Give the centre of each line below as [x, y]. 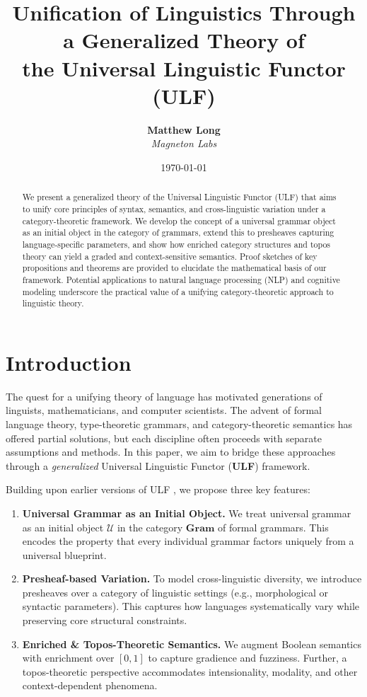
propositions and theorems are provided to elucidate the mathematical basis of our [174, 268]
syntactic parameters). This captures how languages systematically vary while [191, 606]
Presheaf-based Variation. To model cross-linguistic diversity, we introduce [192, 578]
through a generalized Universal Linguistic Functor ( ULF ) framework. [158, 465]
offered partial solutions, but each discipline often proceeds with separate [164, 438]
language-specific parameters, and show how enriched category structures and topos [176, 244]
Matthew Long [184, 129]
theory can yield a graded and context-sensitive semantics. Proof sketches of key [170, 256]
